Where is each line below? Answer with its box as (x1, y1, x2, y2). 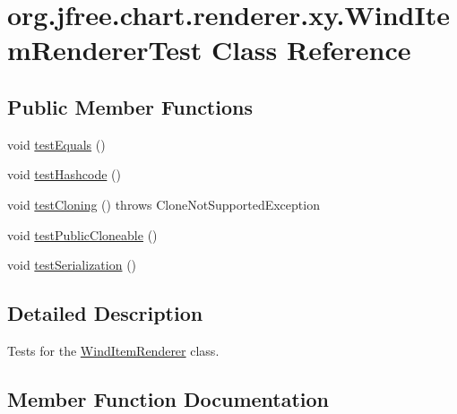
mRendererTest (7, 31, 203, 68)
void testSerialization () (7, 255, 137, 274)
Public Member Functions (7, 92, 253, 120)
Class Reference (211, 31, 411, 68)
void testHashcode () (7, 165, 121, 184)
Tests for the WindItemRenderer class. (7, 341, 220, 359)
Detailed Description (7, 299, 203, 327)
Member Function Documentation (7, 384, 330, 412)
